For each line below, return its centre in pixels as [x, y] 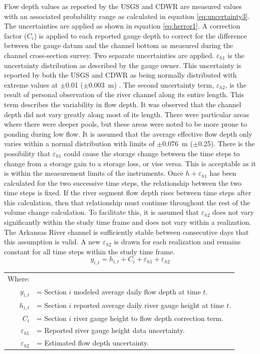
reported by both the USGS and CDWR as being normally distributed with [120, 75]
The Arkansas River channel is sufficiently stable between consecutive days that [126, 232]
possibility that [27, 153]
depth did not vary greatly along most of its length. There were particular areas [127, 114]
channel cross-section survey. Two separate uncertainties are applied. [109, 55]
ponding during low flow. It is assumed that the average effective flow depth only [128, 133]
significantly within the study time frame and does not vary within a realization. [128, 222]
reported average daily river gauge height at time [149, 305]
